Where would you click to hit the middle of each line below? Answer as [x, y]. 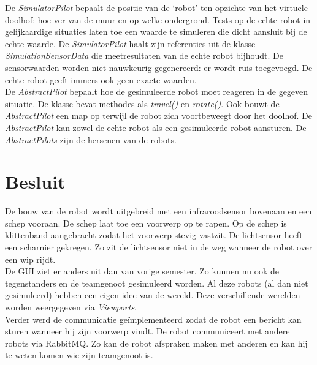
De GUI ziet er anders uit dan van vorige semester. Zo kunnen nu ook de [142, 271]
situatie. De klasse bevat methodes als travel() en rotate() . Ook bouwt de [142, 103]
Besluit [35, 182]
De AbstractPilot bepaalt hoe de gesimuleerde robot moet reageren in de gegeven [157, 92]
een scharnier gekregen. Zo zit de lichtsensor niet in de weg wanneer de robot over [159, 247]
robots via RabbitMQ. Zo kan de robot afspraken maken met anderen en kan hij [156, 343]
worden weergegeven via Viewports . [71, 307]
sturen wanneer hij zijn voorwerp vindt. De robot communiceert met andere [147, 331]
